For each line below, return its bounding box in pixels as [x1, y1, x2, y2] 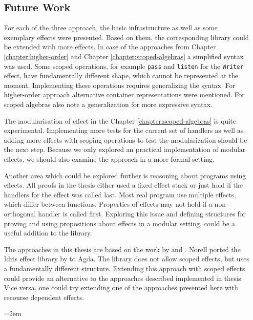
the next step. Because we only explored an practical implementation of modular [4, 144, 246, 154]
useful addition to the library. [4, 228, 92, 238]
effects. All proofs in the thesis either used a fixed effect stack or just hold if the [4, 180, 243, 190]
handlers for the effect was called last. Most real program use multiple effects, [4, 189, 236, 199]
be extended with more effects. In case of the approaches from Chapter [4, 42, 216, 52]
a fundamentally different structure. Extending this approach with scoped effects [4, 263, 245, 273]
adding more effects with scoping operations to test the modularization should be [4, 134, 247, 145]
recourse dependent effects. [4, 292, 84, 302]
